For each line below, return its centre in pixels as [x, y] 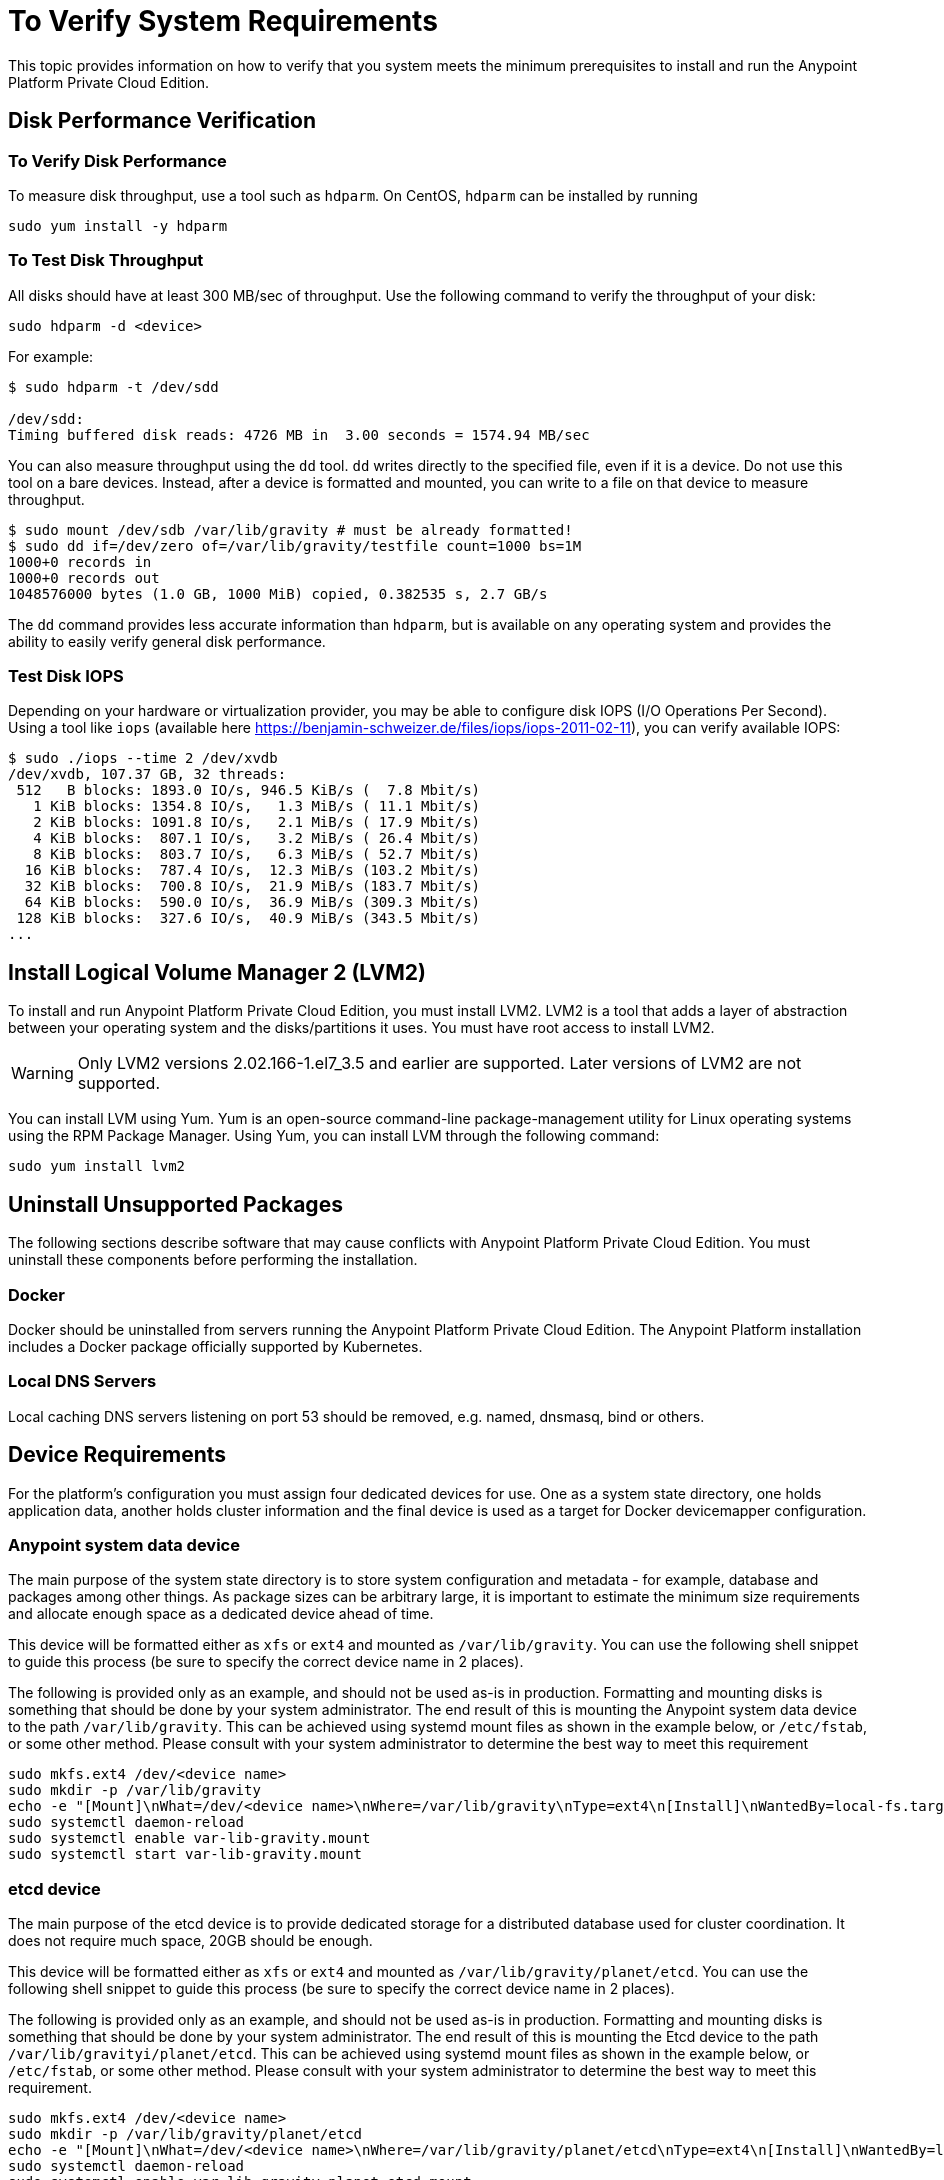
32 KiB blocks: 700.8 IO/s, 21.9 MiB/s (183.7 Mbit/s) [252, 886]
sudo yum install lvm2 [97, 1166]
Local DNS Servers [82, 1381]
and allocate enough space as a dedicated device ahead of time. [221, 1614]
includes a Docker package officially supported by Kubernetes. [215, 1346]
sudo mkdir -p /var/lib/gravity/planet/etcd [185, 2134]
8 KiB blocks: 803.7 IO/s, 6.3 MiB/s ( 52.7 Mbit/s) [257, 854]
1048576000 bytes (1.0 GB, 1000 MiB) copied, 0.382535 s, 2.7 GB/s [278, 593]
